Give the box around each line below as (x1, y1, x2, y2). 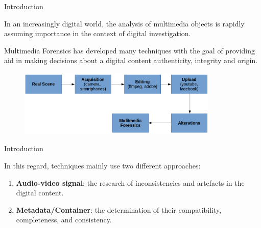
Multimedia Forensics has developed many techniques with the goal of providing (4, 45, 255, 55)
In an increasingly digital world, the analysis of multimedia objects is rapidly (4, 18, 245, 28)
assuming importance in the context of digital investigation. (4, 28, 191, 39)
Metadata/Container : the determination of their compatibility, (16, 204, 222, 215)
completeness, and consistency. (16, 214, 112, 225)
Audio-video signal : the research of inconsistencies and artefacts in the (16, 177, 245, 188)
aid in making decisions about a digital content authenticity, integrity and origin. (4, 55, 258, 66)
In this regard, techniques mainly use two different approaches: (4, 160, 201, 170)
